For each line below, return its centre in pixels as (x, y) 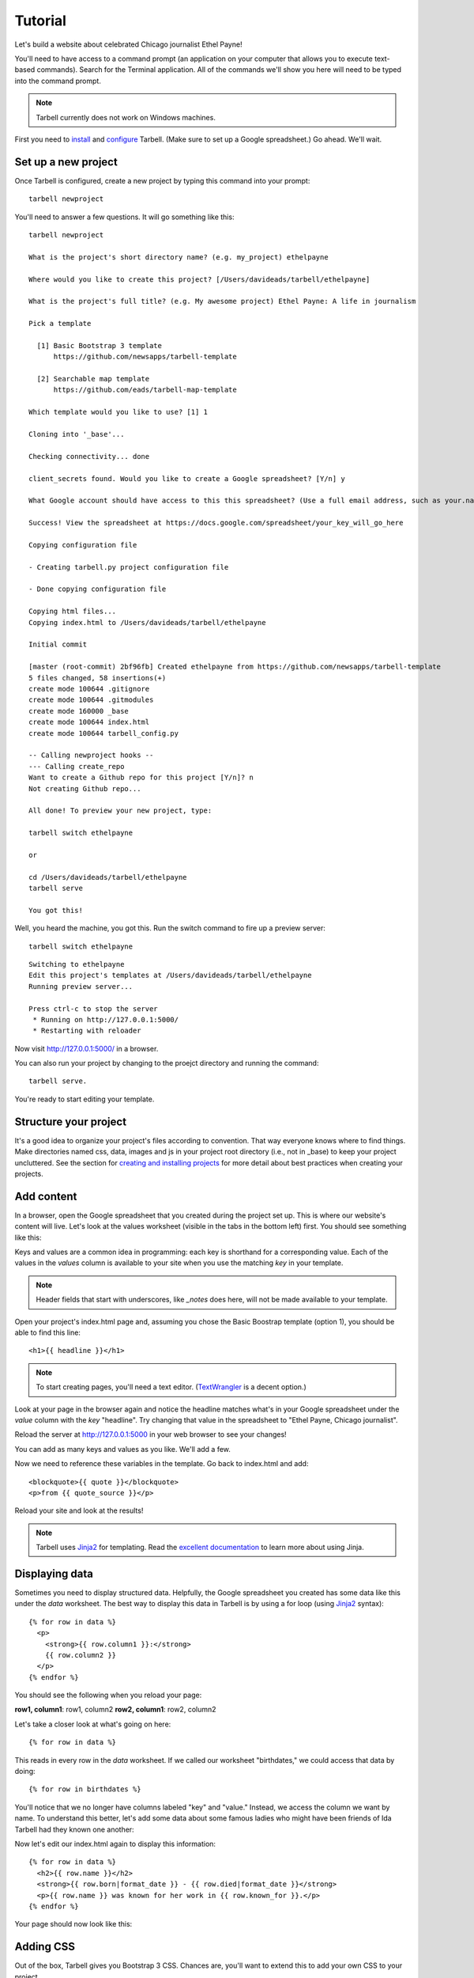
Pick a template (60, 324)
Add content (46, 1196)
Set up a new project (66, 162)
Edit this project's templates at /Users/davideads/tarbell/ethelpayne (170, 976)
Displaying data (54, 1573)
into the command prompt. (58, 81)
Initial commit (58, 644)
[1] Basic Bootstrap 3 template (99, 345)
